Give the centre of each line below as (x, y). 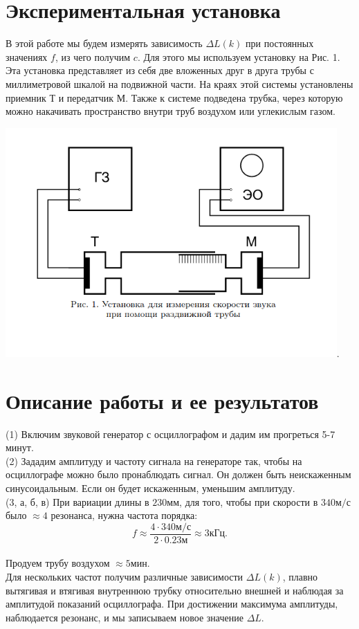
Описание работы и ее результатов (162, 400)
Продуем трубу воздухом (58, 563)
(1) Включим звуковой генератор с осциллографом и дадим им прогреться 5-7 (171, 434)
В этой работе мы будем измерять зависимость (104, 43)
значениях (27, 56)
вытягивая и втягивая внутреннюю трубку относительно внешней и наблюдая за (175, 590)
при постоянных (280, 43)
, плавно (300, 577)
